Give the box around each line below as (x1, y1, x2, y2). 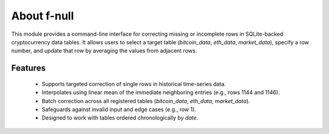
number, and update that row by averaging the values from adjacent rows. (11, 47, 197, 55)
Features (11, 63, 46, 73)
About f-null (11, 9, 74, 22)
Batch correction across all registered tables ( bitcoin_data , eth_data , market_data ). (41, 97, 250, 104)
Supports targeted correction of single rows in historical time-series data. (41, 80, 226, 87)
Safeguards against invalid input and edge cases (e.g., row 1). (41, 106, 196, 113)
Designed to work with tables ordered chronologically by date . (41, 114, 199, 121)
